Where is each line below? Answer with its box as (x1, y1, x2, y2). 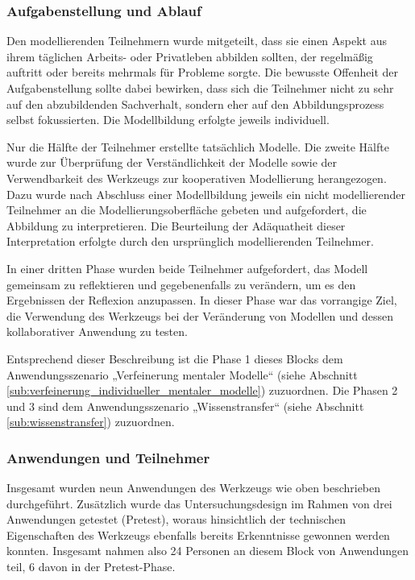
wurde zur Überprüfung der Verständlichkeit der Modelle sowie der (6, 154, 338, 171)
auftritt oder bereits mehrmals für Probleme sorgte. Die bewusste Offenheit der (6, 64, 399, 81)
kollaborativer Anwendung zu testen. (6, 323, 188, 340)
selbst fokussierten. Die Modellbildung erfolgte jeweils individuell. (6, 111, 330, 128)
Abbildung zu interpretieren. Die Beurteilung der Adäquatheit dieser (6, 217, 346, 234)
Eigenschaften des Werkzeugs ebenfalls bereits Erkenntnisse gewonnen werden (6, 526, 390, 543)
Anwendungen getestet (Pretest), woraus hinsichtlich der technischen (6, 511, 347, 528)
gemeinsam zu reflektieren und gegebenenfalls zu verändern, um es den (6, 275, 356, 292)
